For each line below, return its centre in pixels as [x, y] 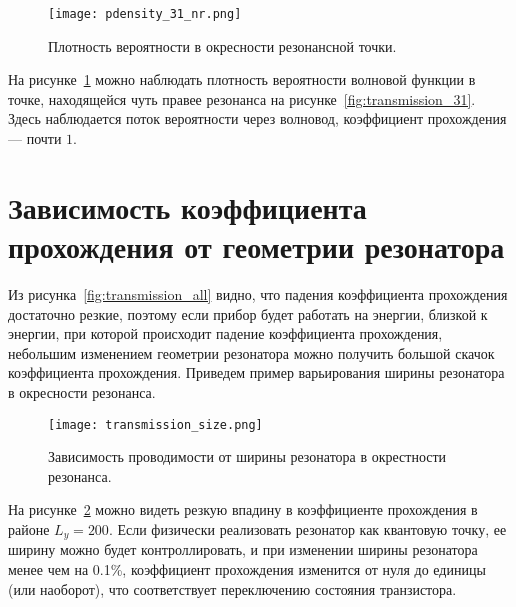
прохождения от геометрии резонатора [256, 246]
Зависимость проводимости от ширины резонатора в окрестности [247, 456]
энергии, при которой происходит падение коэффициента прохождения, [225, 333]
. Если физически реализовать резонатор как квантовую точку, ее [307, 528]
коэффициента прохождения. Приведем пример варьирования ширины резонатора [256, 372]
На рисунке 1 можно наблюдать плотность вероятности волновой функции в [242, 79]
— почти [35, 138]
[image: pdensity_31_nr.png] [145, 14]
